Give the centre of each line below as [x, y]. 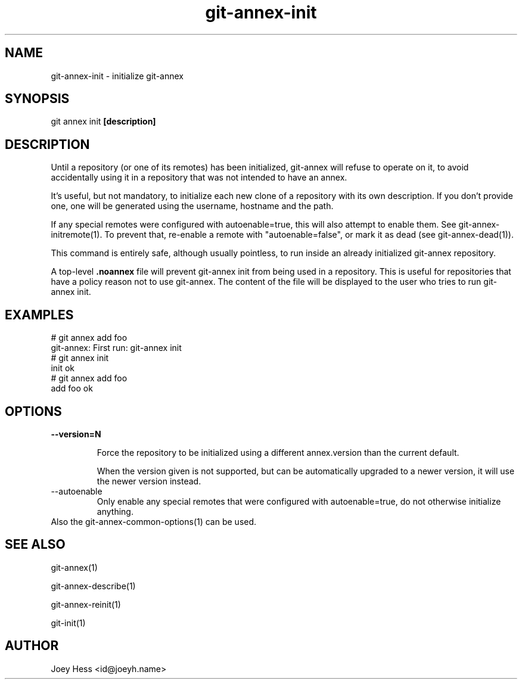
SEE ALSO [35, 545]
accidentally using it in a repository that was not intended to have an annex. [199, 178]
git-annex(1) [74, 567]
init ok [63, 368]
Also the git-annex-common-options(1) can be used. [154, 521]
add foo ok [72, 388]
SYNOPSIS [37, 99]
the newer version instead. [149, 481]
